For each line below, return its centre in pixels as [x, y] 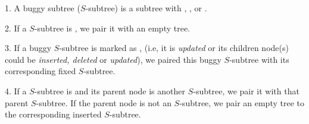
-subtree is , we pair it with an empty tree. [112, 28]
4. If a [16, 90]
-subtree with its [259, 59]
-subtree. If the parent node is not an [104, 102]
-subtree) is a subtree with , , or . [146, 8]
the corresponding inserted [53, 114]
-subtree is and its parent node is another [110, 90]
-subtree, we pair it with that [246, 90]
